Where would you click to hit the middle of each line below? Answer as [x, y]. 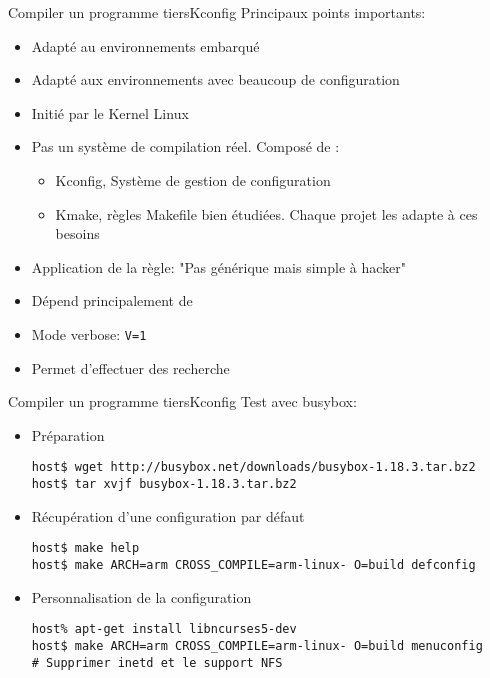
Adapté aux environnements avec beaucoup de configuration [215, 79]
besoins [77, 233]
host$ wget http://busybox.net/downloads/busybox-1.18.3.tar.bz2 [253, 467]
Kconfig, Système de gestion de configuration [193, 179]
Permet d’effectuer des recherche [130, 367]
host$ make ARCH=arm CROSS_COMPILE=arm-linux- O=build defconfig [253, 564]
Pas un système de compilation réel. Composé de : [185, 146]
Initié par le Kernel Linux [110, 112]
